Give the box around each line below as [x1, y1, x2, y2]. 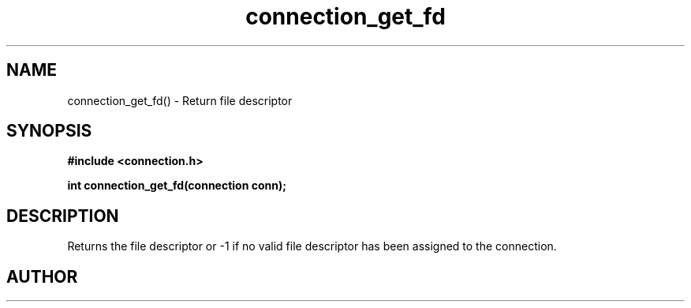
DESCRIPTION [6, 205, 119, 226]
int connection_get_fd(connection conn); [67, 178, 287, 193]
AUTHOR [6, 266, 78, 287]
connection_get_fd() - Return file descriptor [67, 93, 293, 107]
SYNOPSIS [6, 121, 92, 141]
